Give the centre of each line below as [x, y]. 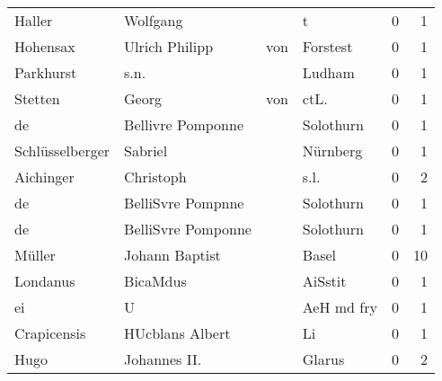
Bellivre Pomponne [184, 124]
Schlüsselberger [62, 151]
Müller [35, 255]
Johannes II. [163, 359]
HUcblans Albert [177, 333]
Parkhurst [46, 72]
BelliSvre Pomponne [188, 229]
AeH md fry [340, 307]
